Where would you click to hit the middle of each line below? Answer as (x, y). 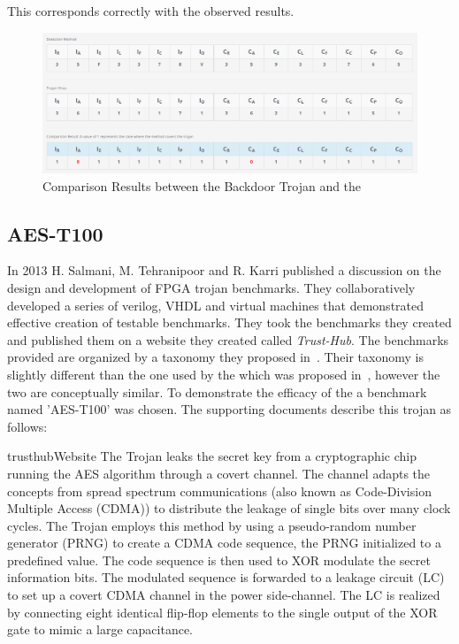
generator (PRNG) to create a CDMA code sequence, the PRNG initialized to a (224, 543)
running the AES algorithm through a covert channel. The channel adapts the (219, 473)
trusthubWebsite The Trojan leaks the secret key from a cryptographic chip (212, 456)
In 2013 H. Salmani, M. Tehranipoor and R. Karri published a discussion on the (224, 270)
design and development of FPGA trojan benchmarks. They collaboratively (211, 287)
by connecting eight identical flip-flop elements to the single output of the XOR (222, 612)
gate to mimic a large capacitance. (100, 629)
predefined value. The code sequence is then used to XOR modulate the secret (219, 560)
